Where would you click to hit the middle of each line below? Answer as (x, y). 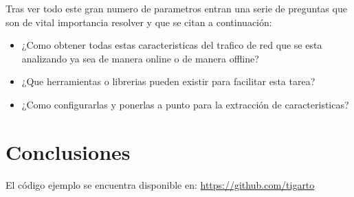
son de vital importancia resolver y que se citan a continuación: (139, 22)
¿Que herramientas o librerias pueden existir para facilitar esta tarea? (168, 81)
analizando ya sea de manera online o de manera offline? (140, 58)
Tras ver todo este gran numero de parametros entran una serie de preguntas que (176, 8)
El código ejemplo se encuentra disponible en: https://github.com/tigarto (160, 184)
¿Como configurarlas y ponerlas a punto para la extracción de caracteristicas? (185, 104)
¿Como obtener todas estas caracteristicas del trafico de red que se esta (172, 45)
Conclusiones (68, 151)
